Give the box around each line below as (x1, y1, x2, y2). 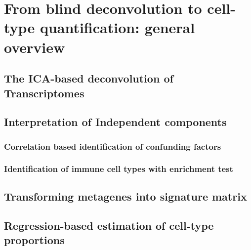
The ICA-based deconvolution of (4, 71, 173, 86)
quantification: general (40, 17, 195, 38)
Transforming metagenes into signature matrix (4, 188, 247, 204)
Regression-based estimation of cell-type (4, 217, 214, 233)
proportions (4, 232, 65, 247)
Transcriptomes (4, 85, 84, 100)
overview (4, 37, 65, 57)
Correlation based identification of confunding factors (4, 140, 221, 152)
